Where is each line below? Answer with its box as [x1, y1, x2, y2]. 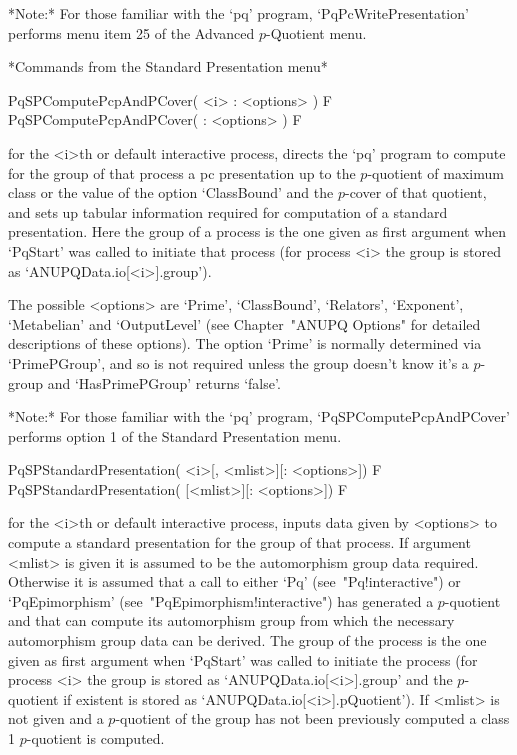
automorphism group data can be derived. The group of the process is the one [8, 630, 487, 651]
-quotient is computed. [26, 728, 165, 748]
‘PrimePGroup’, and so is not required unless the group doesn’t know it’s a [8, 352, 469, 373]
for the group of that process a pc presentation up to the [8, 162, 356, 183]
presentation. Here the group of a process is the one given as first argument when [8, 221, 507, 242]
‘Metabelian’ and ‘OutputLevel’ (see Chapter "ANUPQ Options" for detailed [8, 313, 481, 334]
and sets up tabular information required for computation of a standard [8, 201, 448, 222]
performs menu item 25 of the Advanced [8, 22, 255, 43]
